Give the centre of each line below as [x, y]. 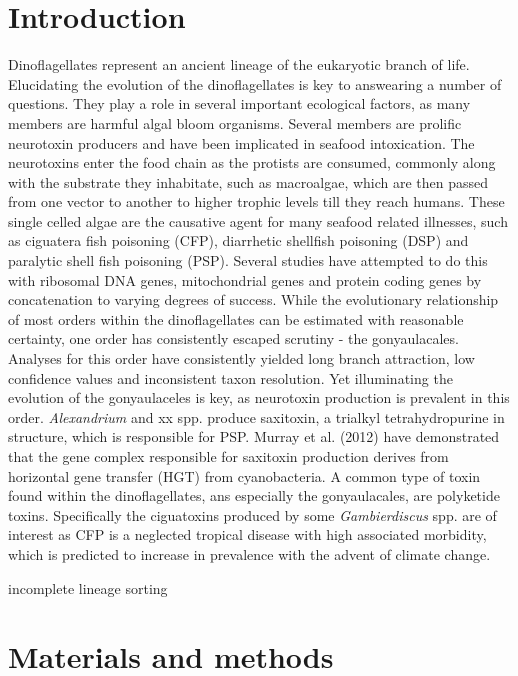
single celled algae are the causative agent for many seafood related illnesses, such [258, 220]
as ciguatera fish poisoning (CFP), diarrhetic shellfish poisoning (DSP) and [238, 240]
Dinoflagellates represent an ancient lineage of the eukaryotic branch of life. [239, 64]
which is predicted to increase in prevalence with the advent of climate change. [249, 553]
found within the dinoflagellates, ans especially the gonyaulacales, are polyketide [254, 495]
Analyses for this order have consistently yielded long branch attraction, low [241, 358]
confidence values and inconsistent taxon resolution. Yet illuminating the [230, 377]
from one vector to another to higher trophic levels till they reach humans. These [256, 201]
